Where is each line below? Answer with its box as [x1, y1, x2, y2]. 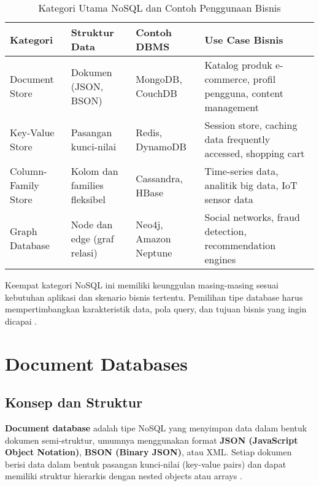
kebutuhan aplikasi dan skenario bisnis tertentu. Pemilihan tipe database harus [5, 290, 303, 303]
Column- [10, 164, 47, 178]
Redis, [136, 125, 163, 139]
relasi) [71, 245, 98, 260]
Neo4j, [136, 217, 163, 231]
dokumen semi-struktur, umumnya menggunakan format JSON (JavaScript [5, 433, 298, 446]
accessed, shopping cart [204, 146, 305, 160]
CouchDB [136, 86, 177, 100]
